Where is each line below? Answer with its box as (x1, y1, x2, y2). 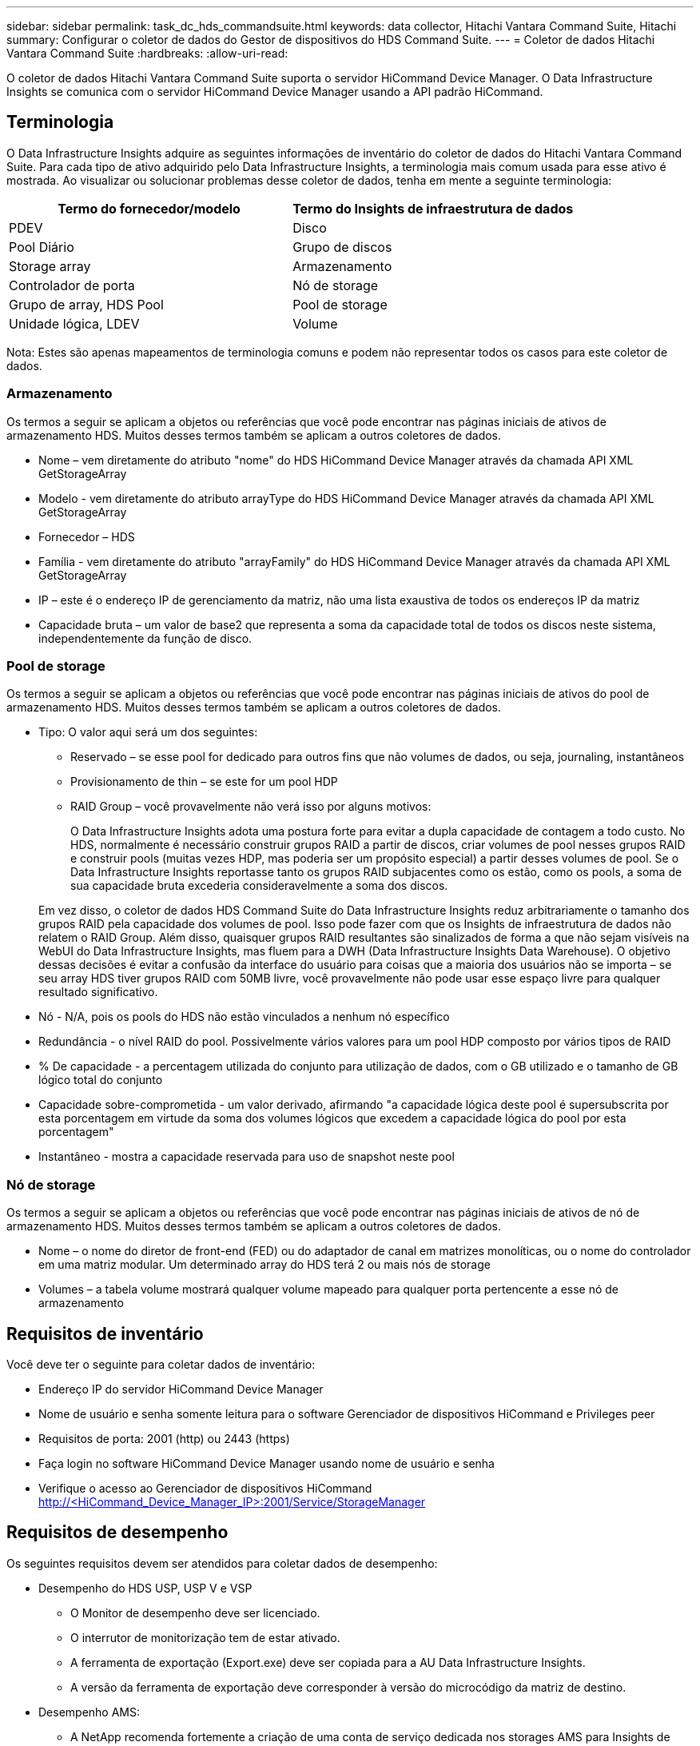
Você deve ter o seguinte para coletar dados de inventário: (6, 1357, 316, 1371)
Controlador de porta (9, 277, 135, 293)
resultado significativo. (38, 985, 158, 999)
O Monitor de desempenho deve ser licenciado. (70, 1605, 320, 1620)
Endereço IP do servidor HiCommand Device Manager (38, 1381, 324, 1396)
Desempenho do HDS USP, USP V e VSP (38, 1581, 253, 1595)
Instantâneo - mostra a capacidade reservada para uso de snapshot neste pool (38, 1150, 455, 1164)
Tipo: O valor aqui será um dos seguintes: (38, 725, 258, 739)
